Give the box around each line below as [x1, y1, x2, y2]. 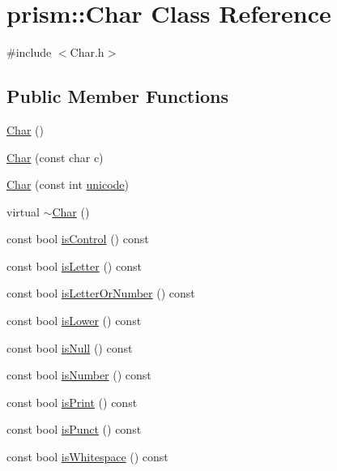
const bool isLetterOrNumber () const [6, 285, 195, 302]
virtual [6, 203, 40, 220]
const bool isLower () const [6, 312, 142, 329]
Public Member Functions [6, 83, 228, 109]
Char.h [70, 44, 105, 61]
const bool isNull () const [6, 339, 133, 356]
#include [6, 44, 52, 61]
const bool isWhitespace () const [6, 448, 168, 465]
